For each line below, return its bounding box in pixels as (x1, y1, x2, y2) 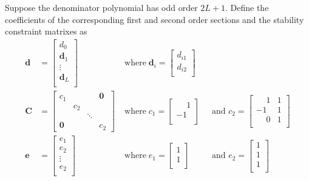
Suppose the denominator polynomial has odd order (5, 1, 198, 13)
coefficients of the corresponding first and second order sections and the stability (5, 13, 304, 25)
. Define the (225, 1, 269, 13)
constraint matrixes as (5, 25, 87, 38)
